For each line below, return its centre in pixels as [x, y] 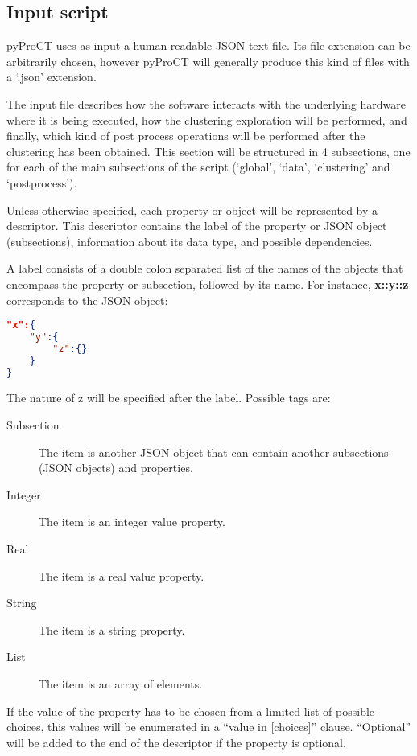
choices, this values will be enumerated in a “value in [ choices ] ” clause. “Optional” [209, 727]
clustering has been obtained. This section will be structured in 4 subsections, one [208, 151]
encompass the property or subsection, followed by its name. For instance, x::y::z [208, 283]
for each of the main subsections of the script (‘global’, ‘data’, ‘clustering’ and [198, 167]
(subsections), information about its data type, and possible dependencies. [190, 241]
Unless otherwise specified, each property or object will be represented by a [192, 210]
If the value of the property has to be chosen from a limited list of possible [191, 711]
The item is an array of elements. [121, 684]
